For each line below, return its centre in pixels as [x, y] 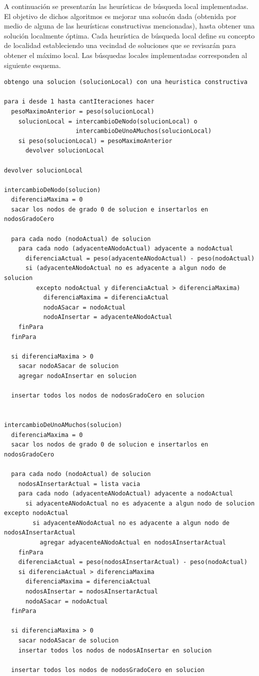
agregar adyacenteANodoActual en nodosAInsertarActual [133, 543]
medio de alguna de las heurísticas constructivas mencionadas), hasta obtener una [129, 26]
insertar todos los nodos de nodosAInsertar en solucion [115, 650]
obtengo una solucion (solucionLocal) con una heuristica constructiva [126, 82]
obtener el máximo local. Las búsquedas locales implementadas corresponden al [126, 55]
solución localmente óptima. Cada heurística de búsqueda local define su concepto [129, 35]
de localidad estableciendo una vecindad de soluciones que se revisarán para [120, 45]
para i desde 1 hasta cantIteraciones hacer [79, 102]
